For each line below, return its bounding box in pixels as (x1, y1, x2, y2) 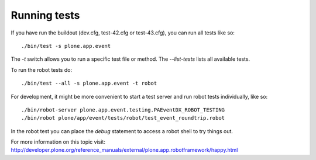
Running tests (11, 9, 80, 22)
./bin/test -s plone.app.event (21, 43, 111, 49)
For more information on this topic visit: (11, 138, 105, 145)
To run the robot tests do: (11, 66, 73, 73)
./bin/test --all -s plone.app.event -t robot (21, 80, 157, 87)
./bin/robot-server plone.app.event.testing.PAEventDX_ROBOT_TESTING (21, 106, 225, 113)
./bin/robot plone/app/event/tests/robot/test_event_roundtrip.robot (21, 114, 225, 121)
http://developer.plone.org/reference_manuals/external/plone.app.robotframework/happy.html (11, 147, 238, 154)
